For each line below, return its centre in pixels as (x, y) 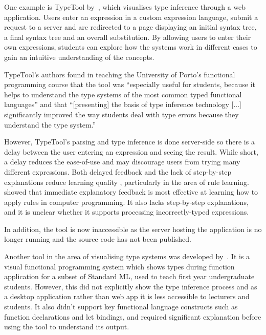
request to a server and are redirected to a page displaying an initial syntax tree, (130, 27)
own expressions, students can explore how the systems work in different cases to (131, 47)
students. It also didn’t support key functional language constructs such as (121, 307)
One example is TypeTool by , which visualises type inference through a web (125, 7)
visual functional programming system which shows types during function (119, 266)
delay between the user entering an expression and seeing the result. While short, (131, 151)
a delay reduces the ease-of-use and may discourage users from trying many (122, 162)
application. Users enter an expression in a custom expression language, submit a (131, 17)
